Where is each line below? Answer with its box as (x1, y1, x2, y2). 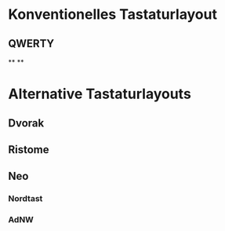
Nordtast (8, 193, 43, 204)
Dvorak (8, 116, 45, 130)
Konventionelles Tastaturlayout (8, 5, 218, 24)
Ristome (8, 143, 49, 156)
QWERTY (8, 37, 55, 50)
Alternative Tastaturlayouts (8, 85, 192, 103)
